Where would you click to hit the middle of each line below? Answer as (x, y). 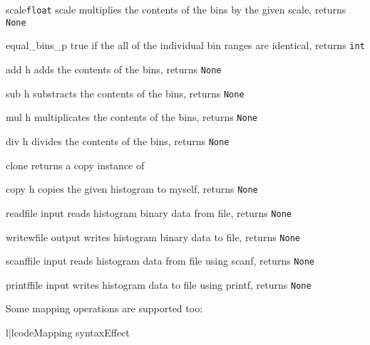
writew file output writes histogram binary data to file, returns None (153, 237)
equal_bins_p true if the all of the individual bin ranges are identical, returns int (185, 45)
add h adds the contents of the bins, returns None (114, 69)
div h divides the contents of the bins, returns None (118, 140)
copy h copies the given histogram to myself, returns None (132, 189)
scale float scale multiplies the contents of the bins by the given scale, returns (176, 9)
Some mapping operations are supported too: (104, 308)
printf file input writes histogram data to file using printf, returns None (159, 284)
